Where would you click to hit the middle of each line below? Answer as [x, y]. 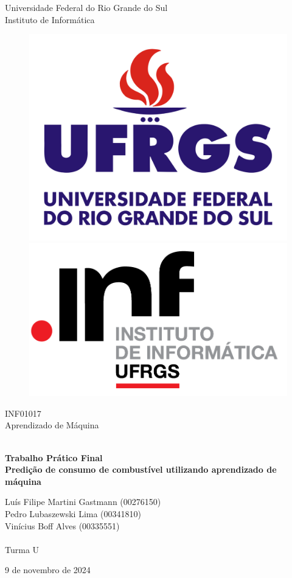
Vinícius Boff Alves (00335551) [62, 525]
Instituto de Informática [50, 19]
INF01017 [23, 413]
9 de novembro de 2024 [48, 570]
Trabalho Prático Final [54, 457]
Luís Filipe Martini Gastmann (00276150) [83, 502]
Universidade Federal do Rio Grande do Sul [86, 7]
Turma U [22, 549]
